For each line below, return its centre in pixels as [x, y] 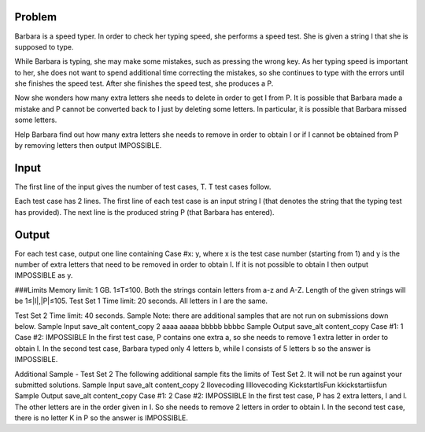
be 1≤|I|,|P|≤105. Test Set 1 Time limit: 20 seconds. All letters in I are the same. [141, 301]
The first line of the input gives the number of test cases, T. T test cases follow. [143, 186]
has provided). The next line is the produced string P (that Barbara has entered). [144, 212]
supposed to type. [44, 46]
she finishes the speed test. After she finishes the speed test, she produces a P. [144, 83]
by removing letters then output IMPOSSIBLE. [88, 146]
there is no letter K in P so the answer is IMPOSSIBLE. [102, 418]
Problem [36, 17]
